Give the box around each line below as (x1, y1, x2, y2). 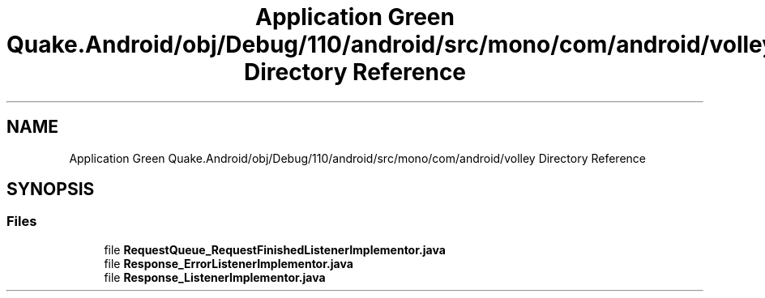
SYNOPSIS (6, 179, 95, 200)
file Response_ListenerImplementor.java (104, 270, 326, 284)
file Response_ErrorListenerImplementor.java (104, 256, 353, 270)
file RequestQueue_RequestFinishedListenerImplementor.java (104, 242, 446, 257)
